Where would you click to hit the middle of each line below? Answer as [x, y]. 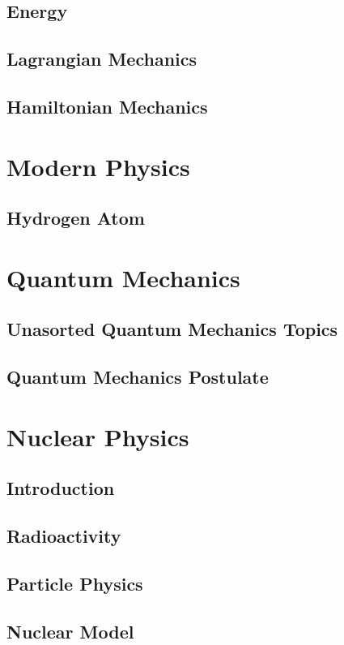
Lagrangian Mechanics [102, 59]
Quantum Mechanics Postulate [138, 377]
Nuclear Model [70, 631]
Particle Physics [75, 583]
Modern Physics [98, 166]
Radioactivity [64, 535]
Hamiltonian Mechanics [107, 106]
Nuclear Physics [98, 436]
